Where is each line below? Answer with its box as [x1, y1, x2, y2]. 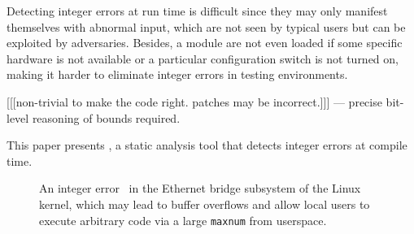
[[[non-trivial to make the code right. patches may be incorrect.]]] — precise [7, 93, 382, 110]
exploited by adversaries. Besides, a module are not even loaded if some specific [7, 34, 403, 51]
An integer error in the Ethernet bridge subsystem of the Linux [39, 180, 361, 197]
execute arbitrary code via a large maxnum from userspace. [39, 211, 327, 228]
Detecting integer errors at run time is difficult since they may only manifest [7, 2, 388, 19]
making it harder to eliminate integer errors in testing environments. [7, 66, 348, 83]
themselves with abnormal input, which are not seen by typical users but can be [7, 18, 406, 35]
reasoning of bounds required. [32, 109, 181, 126]
